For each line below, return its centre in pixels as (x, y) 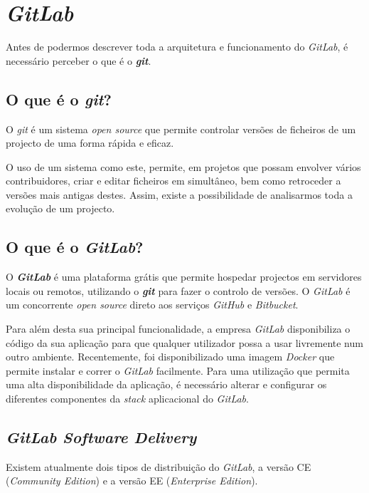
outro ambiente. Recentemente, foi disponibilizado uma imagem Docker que (170, 357)
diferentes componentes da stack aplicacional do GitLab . (127, 399)
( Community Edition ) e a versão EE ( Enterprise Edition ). (132, 481)
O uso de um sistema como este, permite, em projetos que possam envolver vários (183, 166)
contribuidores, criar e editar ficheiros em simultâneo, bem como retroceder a (173, 181)
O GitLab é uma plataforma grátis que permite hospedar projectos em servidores (184, 277)
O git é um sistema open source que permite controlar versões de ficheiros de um (181, 129)
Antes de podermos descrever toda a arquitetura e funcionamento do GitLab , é (177, 47)
